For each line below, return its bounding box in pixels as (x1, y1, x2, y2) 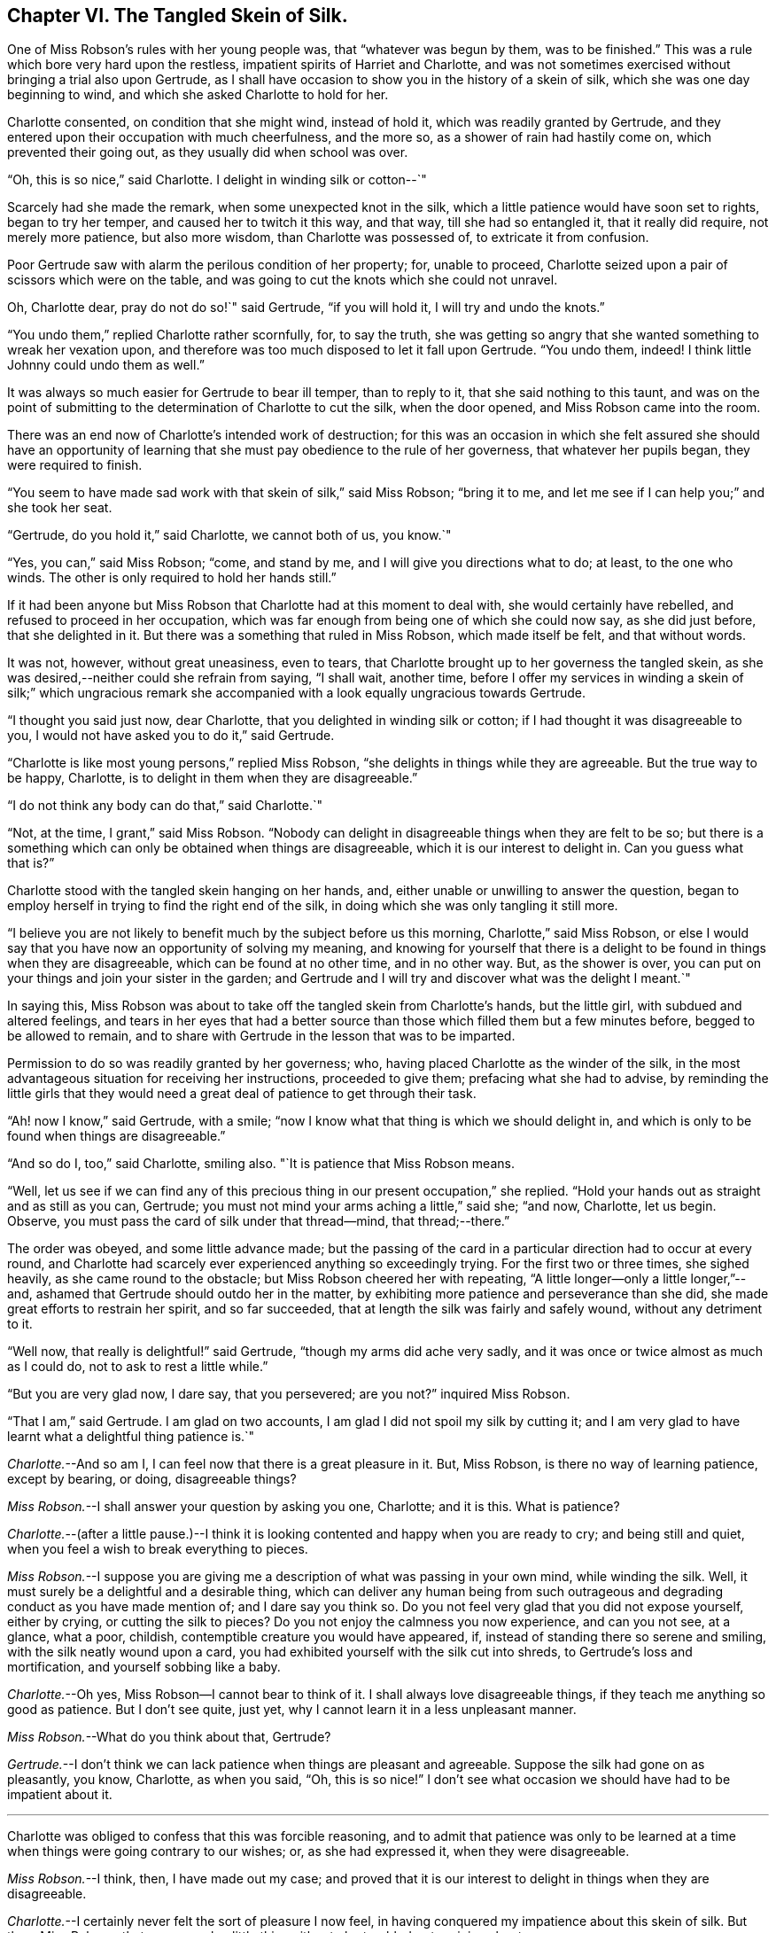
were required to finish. (7, 457, 143, 473)
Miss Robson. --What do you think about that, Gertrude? (7, 1729, 331, 1745)
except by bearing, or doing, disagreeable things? (7, 1471, 297, 1487)
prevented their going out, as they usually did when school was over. (7, 144, 408, 160)
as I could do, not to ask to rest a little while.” (7, 1359, 268, 1375)
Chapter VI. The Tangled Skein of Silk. (7, 4, 348, 27)
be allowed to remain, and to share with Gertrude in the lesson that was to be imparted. (7, 1028, 516, 1044)
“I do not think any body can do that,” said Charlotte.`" (7, 798, 323, 814)
